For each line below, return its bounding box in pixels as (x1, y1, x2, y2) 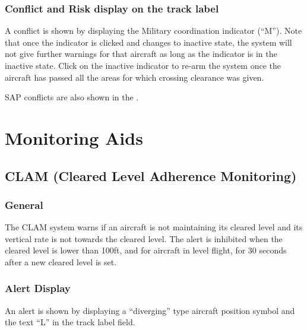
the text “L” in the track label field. (5, 316, 135, 328)
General (5, 197, 43, 212)
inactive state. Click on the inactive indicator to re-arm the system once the (5, 59, 281, 71)
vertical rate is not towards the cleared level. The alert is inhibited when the (5, 232, 283, 245)
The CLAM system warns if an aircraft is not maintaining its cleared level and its (5, 221, 303, 233)
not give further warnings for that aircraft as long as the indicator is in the (5, 47, 277, 60)
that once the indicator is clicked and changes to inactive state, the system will (5, 36, 292, 48)
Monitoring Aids (5, 125, 143, 150)
